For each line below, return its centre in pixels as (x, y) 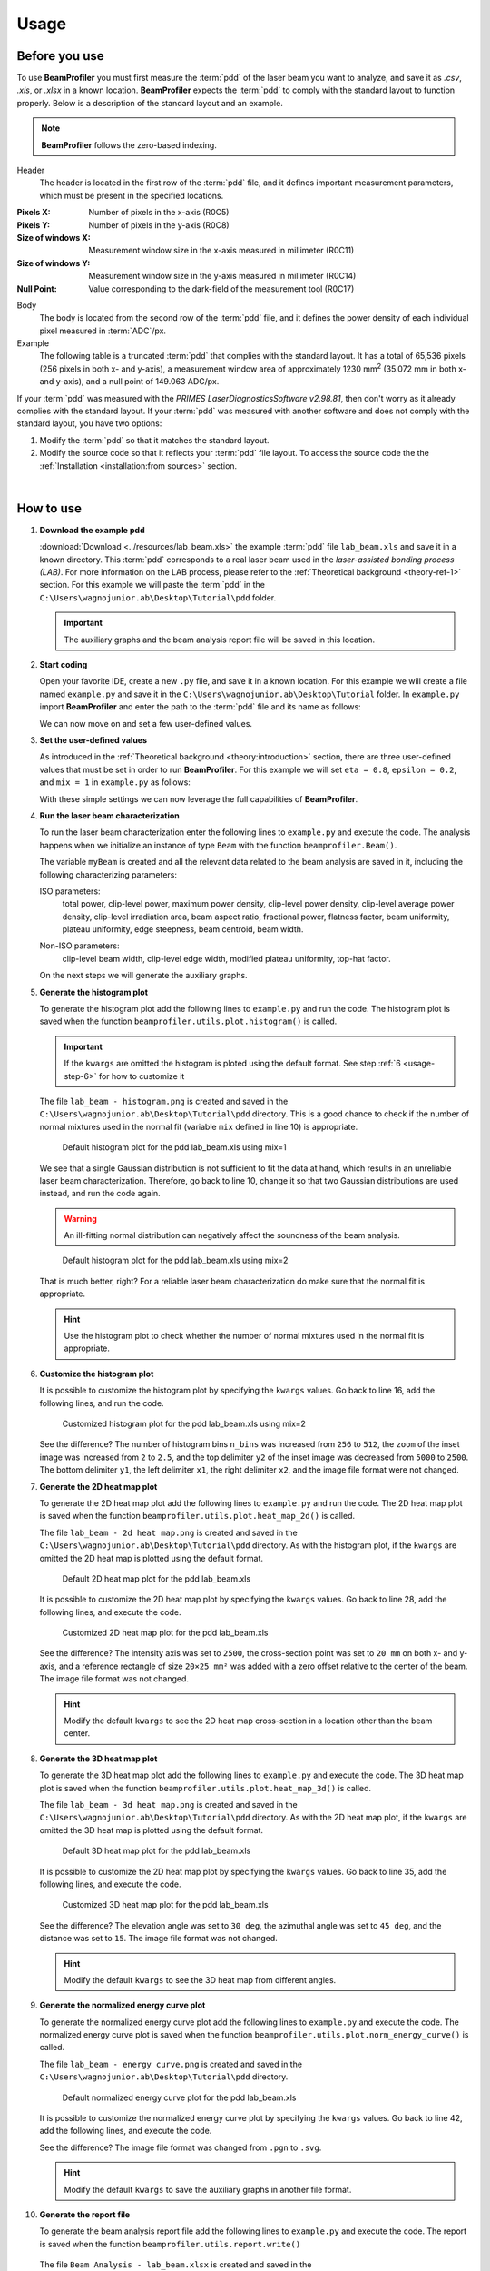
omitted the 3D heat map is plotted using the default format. (151, 1830)
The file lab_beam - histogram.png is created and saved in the (164, 1101)
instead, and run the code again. (100, 1194)
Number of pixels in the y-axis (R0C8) (159, 225)
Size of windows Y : (54, 263)
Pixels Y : (34, 225)
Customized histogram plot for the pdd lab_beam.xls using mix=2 (184, 1423)
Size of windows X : (54, 237)
